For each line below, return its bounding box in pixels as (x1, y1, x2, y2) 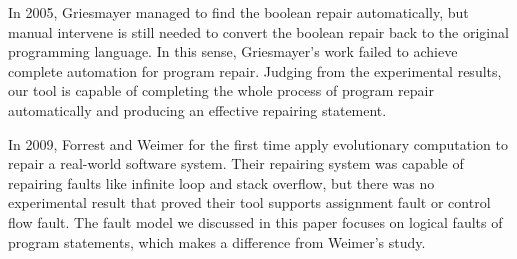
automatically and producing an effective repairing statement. (8, 99, 387, 120)
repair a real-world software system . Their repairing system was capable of (8, 153, 464, 174)
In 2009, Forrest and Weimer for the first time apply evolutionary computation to (8, 133, 508, 154)
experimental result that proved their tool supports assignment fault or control (8, 192, 491, 213)
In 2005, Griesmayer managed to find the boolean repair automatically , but (8, 2, 469, 22)
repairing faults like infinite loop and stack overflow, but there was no (8, 172, 435, 193)
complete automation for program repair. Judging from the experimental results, (8, 60, 502, 81)
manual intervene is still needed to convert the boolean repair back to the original (8, 21, 509, 42)
